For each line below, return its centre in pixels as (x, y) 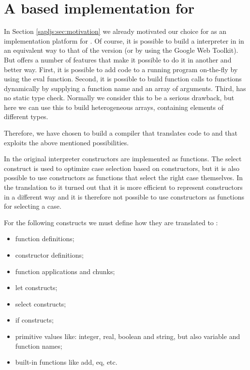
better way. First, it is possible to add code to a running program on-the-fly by (121, 69)
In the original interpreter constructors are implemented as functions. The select (123, 159)
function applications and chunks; (65, 271)
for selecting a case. (33, 206)
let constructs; (36, 287)
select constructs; (41, 303)
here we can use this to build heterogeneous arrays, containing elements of (114, 107)
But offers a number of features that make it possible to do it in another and (118, 59)
